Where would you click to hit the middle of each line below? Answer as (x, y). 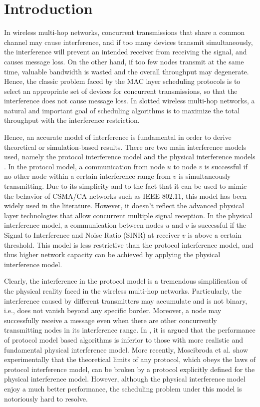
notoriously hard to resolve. (46, 398)
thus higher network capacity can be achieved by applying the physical (112, 254)
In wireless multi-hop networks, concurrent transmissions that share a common (125, 32)
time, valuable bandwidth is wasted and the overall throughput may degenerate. (127, 71)
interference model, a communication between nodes (84, 225)
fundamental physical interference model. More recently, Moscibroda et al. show (126, 349)
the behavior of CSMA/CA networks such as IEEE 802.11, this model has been (126, 196)
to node (185, 166)
